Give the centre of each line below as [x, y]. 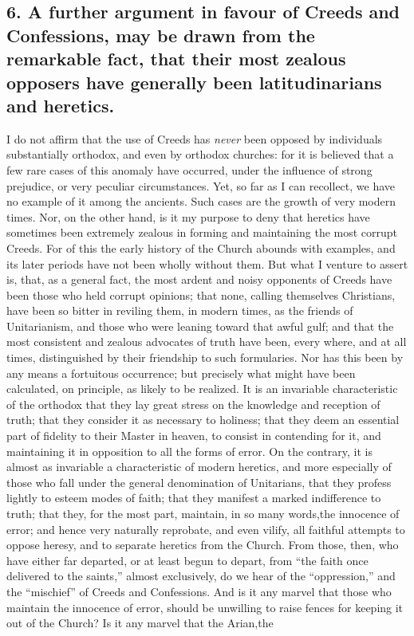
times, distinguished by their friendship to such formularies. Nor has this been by [205, 357]
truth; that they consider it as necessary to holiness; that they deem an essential [203, 420]
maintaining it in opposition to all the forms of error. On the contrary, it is [190, 451]
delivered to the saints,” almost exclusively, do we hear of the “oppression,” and [201, 576]
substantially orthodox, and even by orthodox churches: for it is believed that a [200, 154]
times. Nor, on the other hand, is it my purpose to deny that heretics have [188, 216]
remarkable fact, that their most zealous [176, 59]
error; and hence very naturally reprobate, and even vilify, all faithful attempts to [206, 529]
